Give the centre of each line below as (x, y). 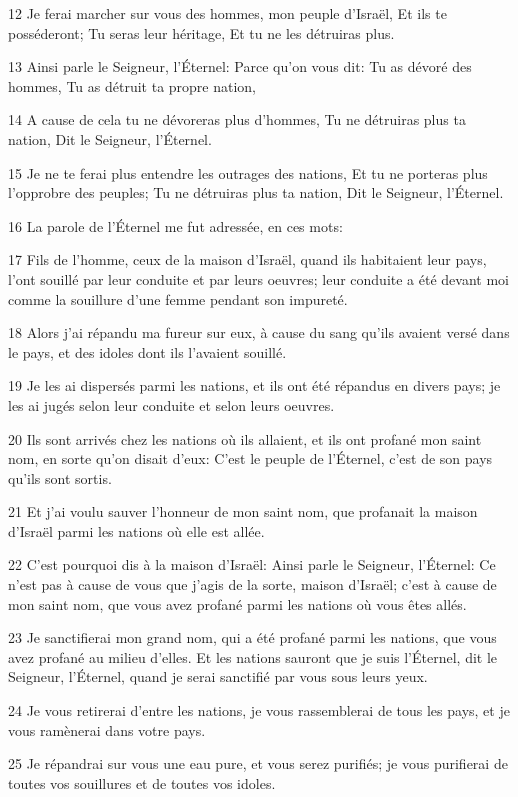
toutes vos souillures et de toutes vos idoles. (142, 782)
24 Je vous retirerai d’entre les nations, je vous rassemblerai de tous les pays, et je (259, 710)
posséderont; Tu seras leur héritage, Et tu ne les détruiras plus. (201, 32)
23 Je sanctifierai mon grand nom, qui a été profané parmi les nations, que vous (252, 637)
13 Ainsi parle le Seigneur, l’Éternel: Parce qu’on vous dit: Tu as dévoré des (240, 66)
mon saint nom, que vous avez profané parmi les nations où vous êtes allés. (237, 603)
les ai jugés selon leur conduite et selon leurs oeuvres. (171, 404)
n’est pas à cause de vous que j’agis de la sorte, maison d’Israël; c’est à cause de (252, 584)
